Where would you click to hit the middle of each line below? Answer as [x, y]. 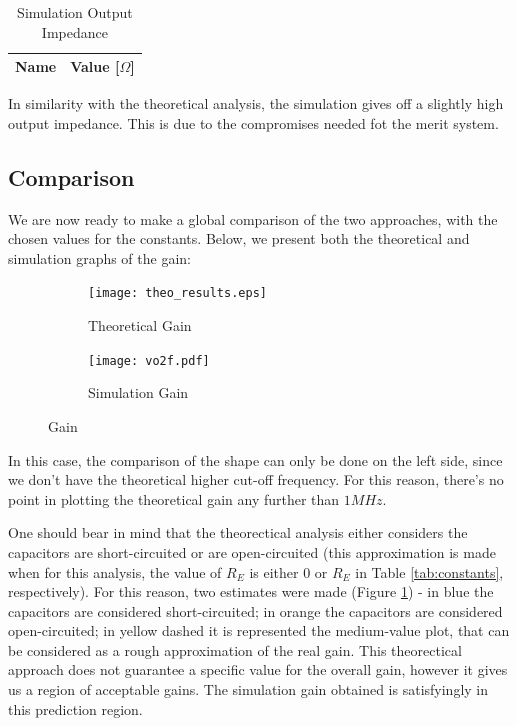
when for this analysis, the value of [115, 571]
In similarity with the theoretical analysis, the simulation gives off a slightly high [256, 103]
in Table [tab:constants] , [429, 571]
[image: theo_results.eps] [177, 293]
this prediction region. [75, 708]
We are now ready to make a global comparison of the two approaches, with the [253, 218]
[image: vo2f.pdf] [149, 360]
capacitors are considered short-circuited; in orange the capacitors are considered [255, 610]
